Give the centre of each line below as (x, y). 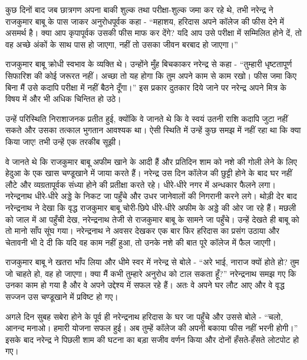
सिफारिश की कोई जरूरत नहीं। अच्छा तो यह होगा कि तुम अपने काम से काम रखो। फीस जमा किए (151, 75)
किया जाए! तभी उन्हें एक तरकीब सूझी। (63, 141)
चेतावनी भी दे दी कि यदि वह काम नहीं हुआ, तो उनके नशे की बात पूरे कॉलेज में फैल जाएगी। (141, 242)
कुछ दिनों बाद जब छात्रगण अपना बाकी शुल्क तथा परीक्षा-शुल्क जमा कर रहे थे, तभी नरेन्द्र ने (139, 9)
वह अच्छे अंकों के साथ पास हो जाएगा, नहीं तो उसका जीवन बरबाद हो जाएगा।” (122, 44)
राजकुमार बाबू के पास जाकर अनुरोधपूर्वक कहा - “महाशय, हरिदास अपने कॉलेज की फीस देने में (145, 21)
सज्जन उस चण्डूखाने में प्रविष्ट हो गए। (62, 297)
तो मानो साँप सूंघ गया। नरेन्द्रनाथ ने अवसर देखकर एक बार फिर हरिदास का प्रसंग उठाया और (143, 231)
